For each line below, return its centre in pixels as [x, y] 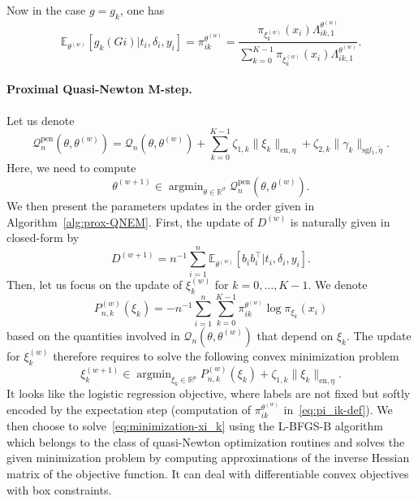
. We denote [338, 284]
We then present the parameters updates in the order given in [161, 205]
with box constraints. [59, 489]
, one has [142, 10]
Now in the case [46, 10]
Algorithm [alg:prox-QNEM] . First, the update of [130, 221]
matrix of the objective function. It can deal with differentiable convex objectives [208, 474]
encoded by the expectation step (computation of [129, 410]
